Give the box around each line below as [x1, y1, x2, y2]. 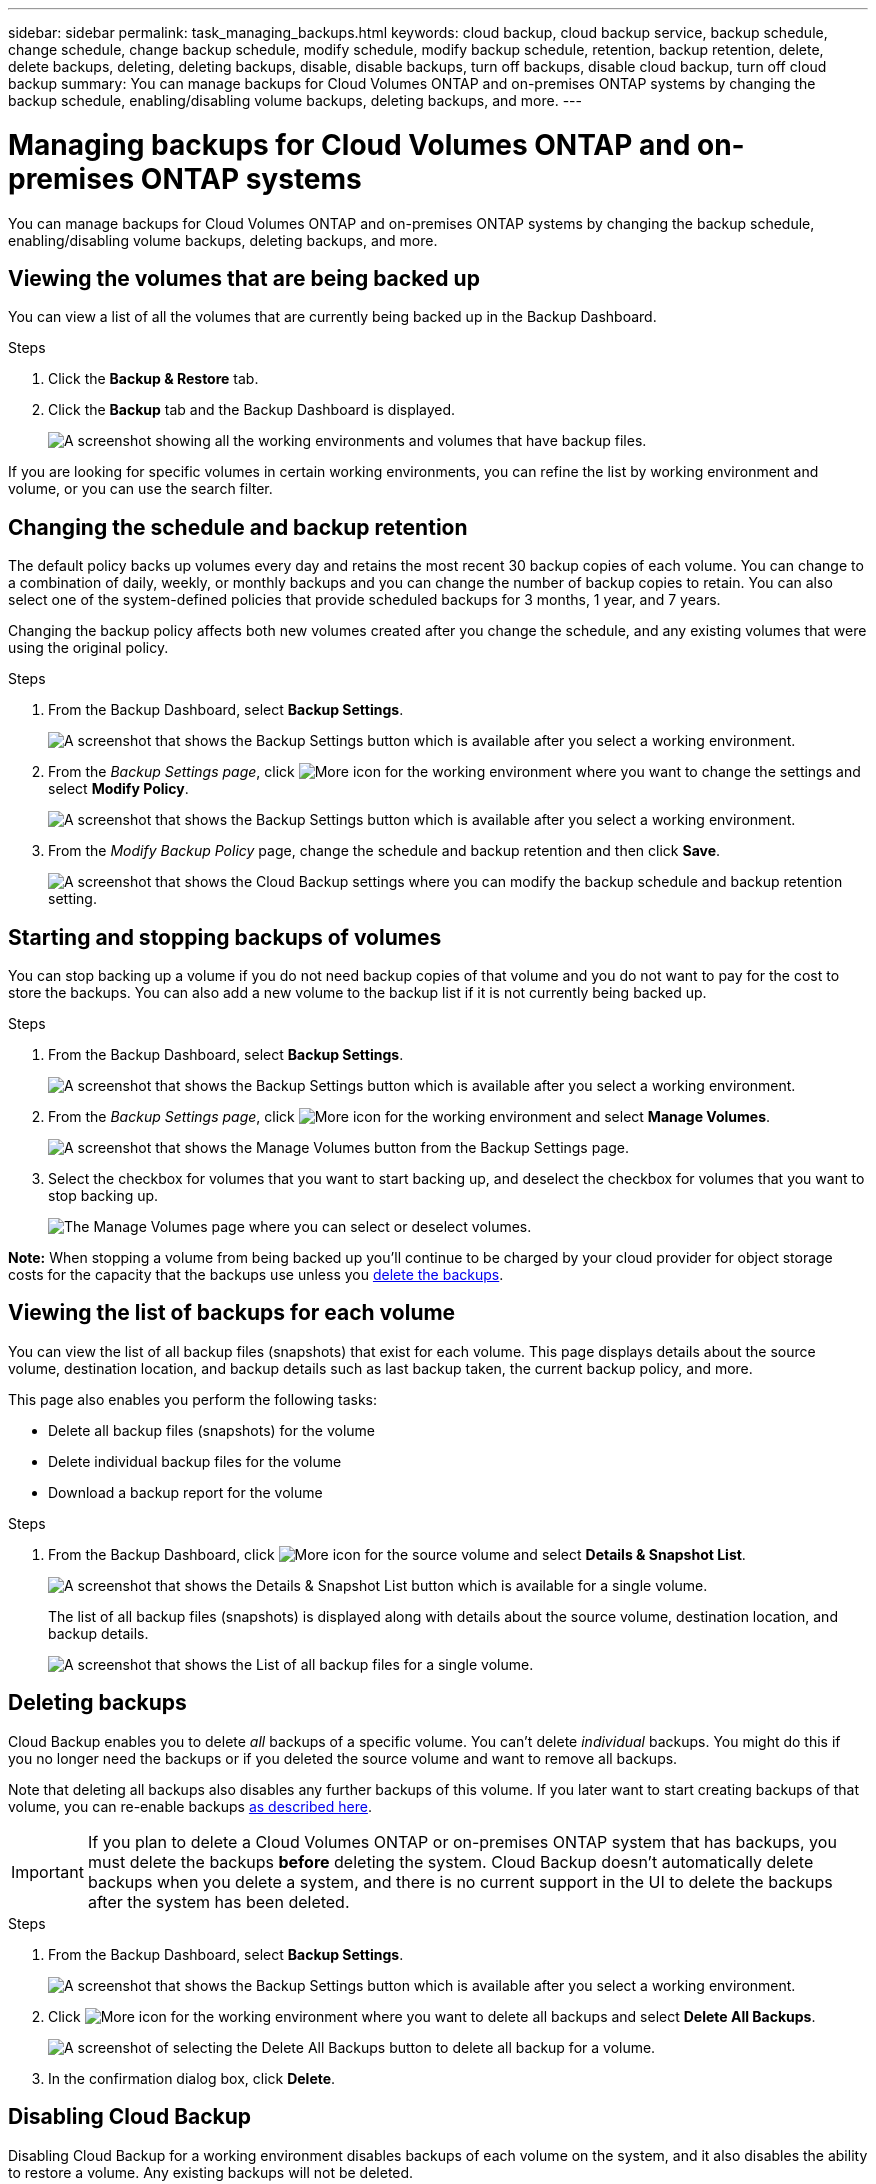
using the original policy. [8, 639, 169, 657]
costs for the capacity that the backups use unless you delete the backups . [8, 1266, 504, 1284]
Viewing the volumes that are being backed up [8, 265, 480, 291]
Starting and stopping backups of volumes [8, 924, 442, 950]
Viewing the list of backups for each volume [8, 1300, 456, 1326]
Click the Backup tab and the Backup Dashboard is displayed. [48, 401, 456, 419]
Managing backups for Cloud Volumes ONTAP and [8, 127, 691, 162]
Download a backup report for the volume [48, 1483, 323, 1501]
